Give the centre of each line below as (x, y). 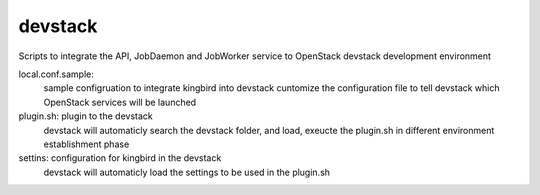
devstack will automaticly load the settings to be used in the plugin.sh (186, 172)
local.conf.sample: (56, 74)
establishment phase (86, 144)
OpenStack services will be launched (120, 102)
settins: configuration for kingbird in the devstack (120, 158)
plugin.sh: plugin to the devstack (86, 116)
